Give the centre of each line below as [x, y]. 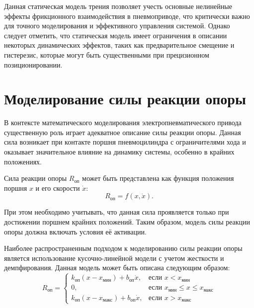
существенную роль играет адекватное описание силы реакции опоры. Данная [123, 132]
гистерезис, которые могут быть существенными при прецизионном [107, 54]
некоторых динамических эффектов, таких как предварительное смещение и [119, 45]
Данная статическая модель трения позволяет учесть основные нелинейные [118, 6]
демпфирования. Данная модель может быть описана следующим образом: [117, 268]
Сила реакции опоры [36, 178]
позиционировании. [33, 64]
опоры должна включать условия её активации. [75, 231]
